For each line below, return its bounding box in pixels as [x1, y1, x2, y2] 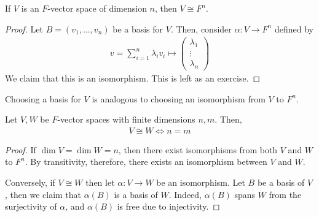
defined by [274, 22, 313, 35]
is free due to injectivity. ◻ [117, 200, 220, 213]
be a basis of [257, 175, 305, 188]
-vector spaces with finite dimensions [57, 113, 195, 126]
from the [269, 188, 302, 200]
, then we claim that [5, 188, 82, 200]
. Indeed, [168, 188, 202, 200]
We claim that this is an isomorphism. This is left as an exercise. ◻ [5, 71, 261, 84]
